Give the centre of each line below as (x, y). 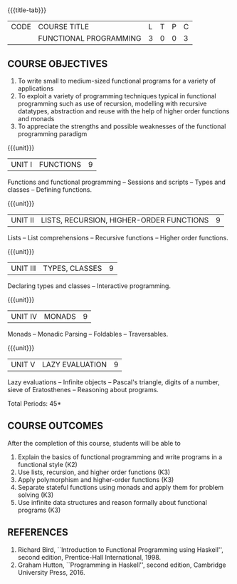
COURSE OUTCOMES (56, 426)
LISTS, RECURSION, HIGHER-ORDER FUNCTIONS (125, 220)
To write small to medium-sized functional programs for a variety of (117, 81)
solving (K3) (36, 495)
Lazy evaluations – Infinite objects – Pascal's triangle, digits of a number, (114, 382)
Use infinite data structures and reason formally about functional (112, 502)
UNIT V (23, 364)
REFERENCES (38, 532)
